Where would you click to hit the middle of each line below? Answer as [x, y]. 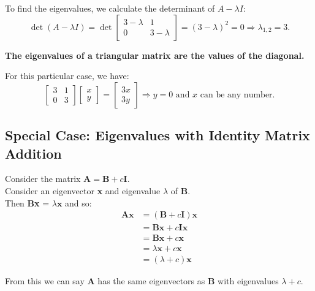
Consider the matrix [43, 179]
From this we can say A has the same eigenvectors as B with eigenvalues [142, 281]
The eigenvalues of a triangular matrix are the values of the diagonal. [155, 55]
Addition [33, 153]
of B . [180, 190]
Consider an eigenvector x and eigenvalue [83, 190]
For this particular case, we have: [67, 76]
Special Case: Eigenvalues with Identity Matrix [157, 135]
